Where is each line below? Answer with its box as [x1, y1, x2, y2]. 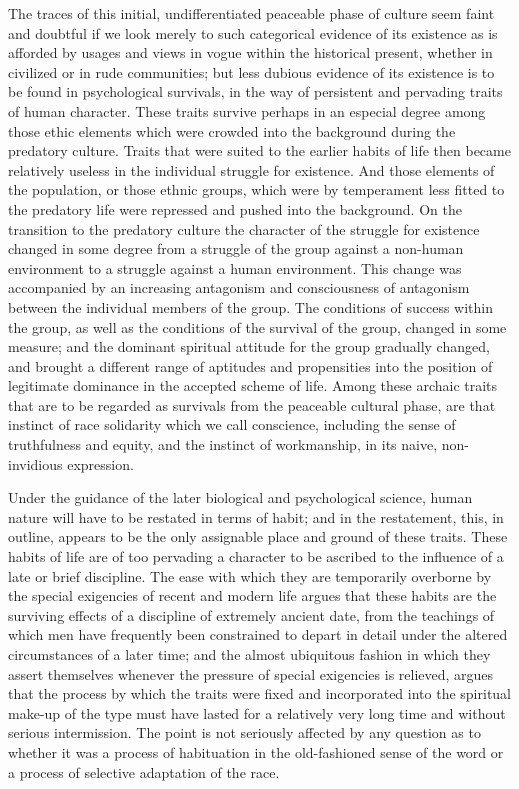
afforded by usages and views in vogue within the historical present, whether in [8, 42, 493, 63]
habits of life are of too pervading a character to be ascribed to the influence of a [8, 546, 504, 567]
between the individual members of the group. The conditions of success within [8, 296, 494, 317]
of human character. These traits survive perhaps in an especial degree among [8, 100, 486, 121]
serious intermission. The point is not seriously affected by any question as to [8, 722, 481, 743]
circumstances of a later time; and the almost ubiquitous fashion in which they [8, 644, 491, 664]
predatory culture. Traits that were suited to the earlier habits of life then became [8, 140, 511, 161]
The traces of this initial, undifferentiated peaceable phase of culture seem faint [8, 3, 495, 23]
